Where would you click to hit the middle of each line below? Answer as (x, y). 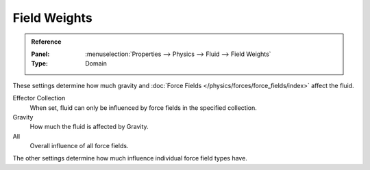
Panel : (40, 54)
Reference (46, 42)
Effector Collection (39, 98)
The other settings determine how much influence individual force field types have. (130, 158)
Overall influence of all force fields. (79, 146)
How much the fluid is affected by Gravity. (89, 127)
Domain (96, 63)
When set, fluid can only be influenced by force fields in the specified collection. (143, 108)
